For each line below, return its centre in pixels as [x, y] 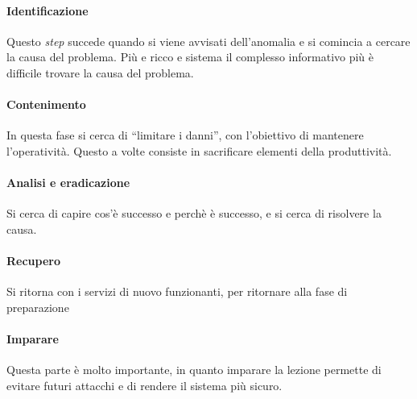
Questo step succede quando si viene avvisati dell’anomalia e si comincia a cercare [208, 41]
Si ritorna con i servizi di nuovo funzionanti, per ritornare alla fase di [177, 291]
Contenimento [46, 104]
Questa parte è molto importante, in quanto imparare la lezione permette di [194, 370]
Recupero [34, 261]
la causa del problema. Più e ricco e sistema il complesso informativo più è [190, 57]
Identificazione [47, 10]
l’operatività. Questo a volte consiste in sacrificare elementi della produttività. [199, 150]
